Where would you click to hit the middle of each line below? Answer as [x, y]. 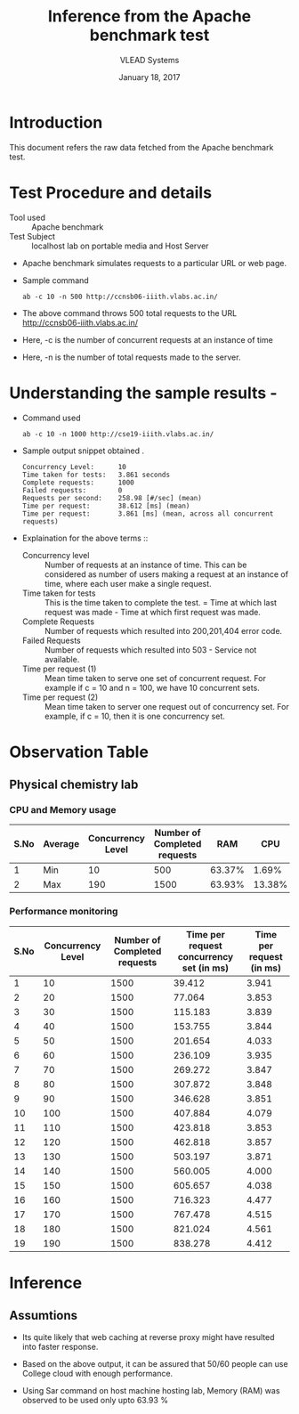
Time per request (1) [59, 669]
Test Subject [32, 236]
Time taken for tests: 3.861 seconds [96, 475]
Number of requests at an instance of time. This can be [145, 565]
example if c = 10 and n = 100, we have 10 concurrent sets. [152, 687]
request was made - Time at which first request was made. [152, 612]
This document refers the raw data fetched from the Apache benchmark [141, 147]
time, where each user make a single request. [128, 583]
